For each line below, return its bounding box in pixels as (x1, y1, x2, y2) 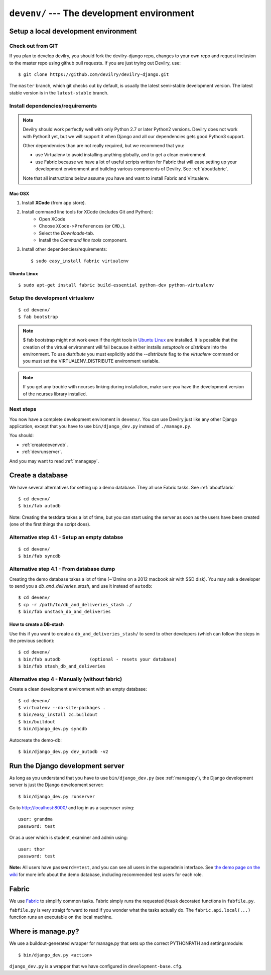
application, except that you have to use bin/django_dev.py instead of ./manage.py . (9, 423, 192, 429)
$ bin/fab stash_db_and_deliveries (18, 664, 106, 669)
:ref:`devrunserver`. (22, 449, 62, 455)
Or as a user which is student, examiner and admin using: (9, 834, 128, 841)
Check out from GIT (9, 42, 58, 49)
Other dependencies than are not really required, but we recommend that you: (23, 143, 184, 148)
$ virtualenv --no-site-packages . (18, 705, 106, 711)
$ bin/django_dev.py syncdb (18, 726, 87, 732)
